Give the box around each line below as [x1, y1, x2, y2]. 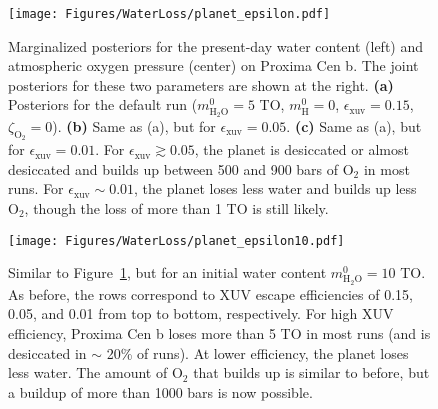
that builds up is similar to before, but [193, 362, 430, 383]
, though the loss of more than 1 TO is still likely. [24, 197, 329, 218]
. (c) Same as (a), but [286, 116, 422, 136]
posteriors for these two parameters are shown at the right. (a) [8, 74, 394, 95]
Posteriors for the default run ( [8, 94, 198, 115]
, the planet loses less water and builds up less [134, 178, 417, 199]
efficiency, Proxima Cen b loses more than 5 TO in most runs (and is [8, 322, 431, 343]
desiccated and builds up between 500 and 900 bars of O [8, 158, 354, 179]
